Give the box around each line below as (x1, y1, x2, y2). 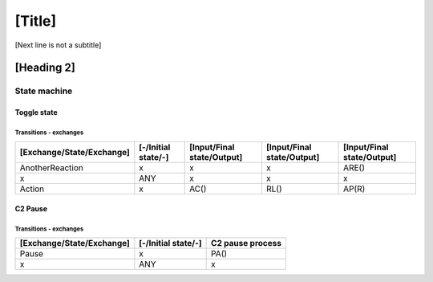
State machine (14, 85, 73, 96)
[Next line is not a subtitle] (14, 40, 102, 50)
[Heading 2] (14, 61, 75, 75)
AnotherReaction (19, 161, 83, 173)
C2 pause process (211, 238, 282, 249)
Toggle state (14, 108, 58, 117)
